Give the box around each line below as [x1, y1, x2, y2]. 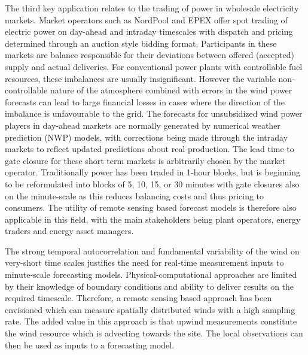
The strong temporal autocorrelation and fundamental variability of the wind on [5, 244, 300, 257]
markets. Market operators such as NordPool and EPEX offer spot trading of [5, 13, 288, 26]
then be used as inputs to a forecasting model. [5, 338, 175, 351]
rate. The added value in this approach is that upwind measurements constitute [5, 315, 297, 327]
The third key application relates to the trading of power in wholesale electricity [5, 2, 299, 14]
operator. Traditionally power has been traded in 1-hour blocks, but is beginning [5, 166, 301, 178]
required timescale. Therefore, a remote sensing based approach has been [5, 292, 272, 304]
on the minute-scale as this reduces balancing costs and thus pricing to [5, 189, 264, 202]
